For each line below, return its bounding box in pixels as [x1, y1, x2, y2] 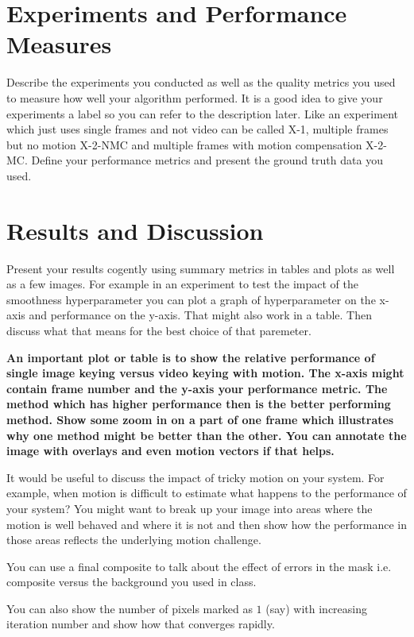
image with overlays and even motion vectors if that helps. [6, 442, 335, 459]
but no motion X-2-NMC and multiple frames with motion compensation [6, 136, 362, 152]
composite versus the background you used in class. [6, 573, 257, 590]
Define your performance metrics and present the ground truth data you [31, 152, 383, 168]
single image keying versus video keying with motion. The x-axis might [6, 365, 404, 381]
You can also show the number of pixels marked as [6, 600, 253, 616]
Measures [6, 28, 112, 60]
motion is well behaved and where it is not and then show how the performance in [6, 515, 407, 532]
